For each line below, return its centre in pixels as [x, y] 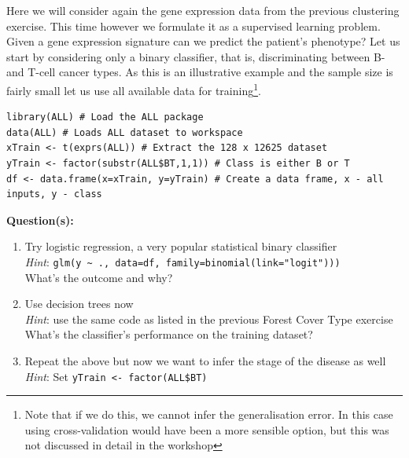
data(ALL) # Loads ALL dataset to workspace [125, 132]
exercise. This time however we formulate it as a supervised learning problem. [193, 26]
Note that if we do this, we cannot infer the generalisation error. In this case [209, 414]
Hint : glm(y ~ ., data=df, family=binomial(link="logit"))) [182, 261]
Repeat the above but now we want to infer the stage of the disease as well [205, 361]
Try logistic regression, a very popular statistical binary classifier [181, 246]
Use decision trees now [79, 304]
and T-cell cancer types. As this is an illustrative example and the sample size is [200, 72]
